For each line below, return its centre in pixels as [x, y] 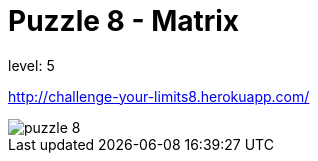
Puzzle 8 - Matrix [124, 21]
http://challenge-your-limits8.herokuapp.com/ [159, 96]
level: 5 [31, 65]
